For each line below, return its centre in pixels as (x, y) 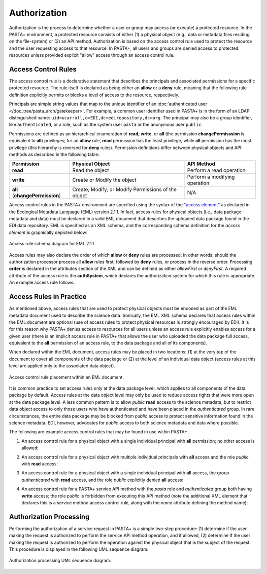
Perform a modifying (211, 177)
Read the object (91, 170)
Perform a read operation (216, 170)
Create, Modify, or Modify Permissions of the (124, 190)
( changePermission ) (36, 196)
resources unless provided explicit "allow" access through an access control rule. (92, 55)
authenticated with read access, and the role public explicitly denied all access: (102, 480)
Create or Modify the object (104, 180)
